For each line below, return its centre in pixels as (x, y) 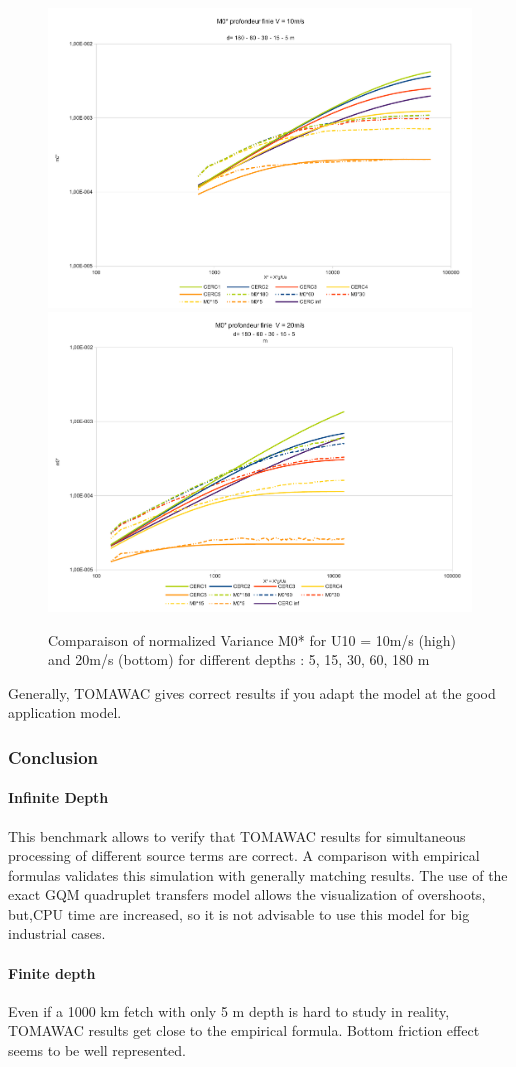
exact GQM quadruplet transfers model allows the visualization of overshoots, (247, 894)
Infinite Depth (58, 797)
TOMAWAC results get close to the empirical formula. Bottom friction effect (244, 1030)
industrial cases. (57, 933)
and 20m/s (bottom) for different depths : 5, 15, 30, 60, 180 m (239, 659)
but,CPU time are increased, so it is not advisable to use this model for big (239, 913)
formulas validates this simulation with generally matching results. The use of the (258, 874)
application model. (65, 712)
